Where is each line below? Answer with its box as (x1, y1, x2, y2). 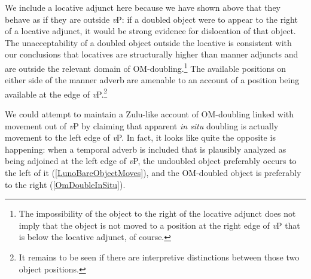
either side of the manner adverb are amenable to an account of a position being (5, 74, 300, 86)
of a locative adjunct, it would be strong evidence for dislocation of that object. (5, 25, 296, 37)
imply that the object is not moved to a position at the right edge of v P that (19, 219, 300, 231)
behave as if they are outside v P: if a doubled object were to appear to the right (5, 13, 298, 25)
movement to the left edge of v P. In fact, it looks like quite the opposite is (5, 131, 276, 144)
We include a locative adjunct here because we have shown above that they (5, 1, 280, 13)
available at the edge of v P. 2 (5, 86, 108, 100)
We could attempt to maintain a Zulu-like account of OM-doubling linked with (5, 108, 294, 120)
